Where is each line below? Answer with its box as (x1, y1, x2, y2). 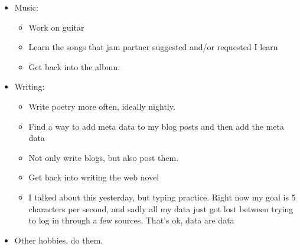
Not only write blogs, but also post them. (28, 151, 179, 163)
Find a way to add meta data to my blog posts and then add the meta (28, 120, 284, 132)
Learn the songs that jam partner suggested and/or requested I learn (28, 41, 278, 53)
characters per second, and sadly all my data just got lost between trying (28, 202, 294, 215)
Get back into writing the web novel (28, 171, 159, 183)
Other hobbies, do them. (14, 233, 103, 246)
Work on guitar (28, 21, 84, 33)
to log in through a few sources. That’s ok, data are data (28, 214, 234, 226)
